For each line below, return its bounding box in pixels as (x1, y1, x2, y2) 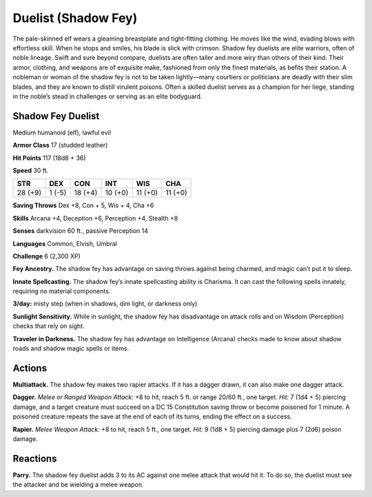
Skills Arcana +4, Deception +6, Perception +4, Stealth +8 (12, 214, 178, 222)
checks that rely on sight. (12, 322, 85, 330)
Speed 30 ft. (12, 166, 49, 174)
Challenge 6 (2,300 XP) (12, 252, 81, 260)
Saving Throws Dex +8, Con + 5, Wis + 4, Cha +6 (12, 201, 154, 210)
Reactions (12, 452, 57, 465)
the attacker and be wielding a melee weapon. (12, 480, 144, 489)
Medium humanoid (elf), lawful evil (12, 128, 112, 136)
